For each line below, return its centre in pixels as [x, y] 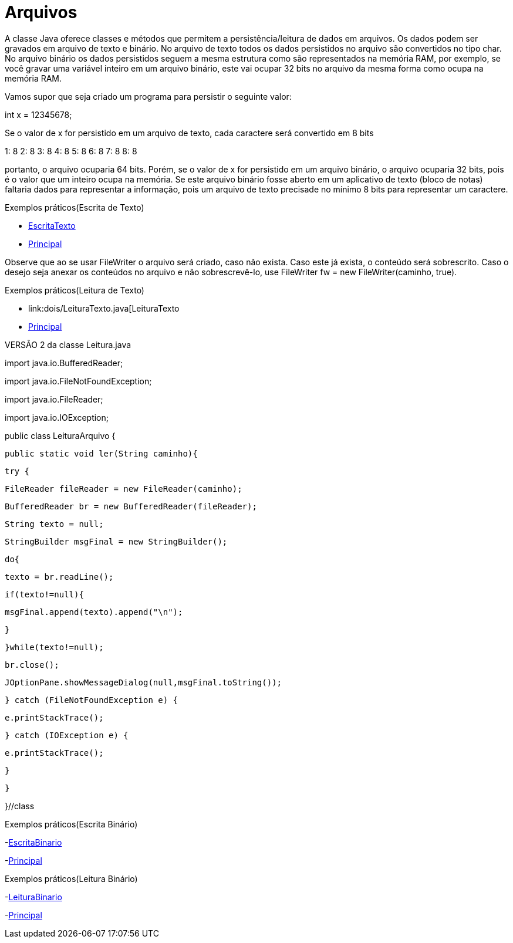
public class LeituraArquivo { [60, 435]
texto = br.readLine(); [59, 577]
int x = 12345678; [38, 114]
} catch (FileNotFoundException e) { [92, 700]
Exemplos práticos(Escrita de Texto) [75, 207]
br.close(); [32, 665]
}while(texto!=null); [54, 647]
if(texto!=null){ [44, 594]
